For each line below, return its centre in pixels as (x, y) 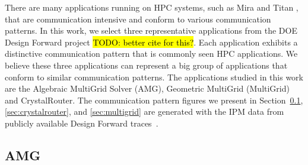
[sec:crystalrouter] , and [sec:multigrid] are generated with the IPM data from (145, 111)
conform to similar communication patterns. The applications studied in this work (154, 77)
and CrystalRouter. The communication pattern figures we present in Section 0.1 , (154, 100)
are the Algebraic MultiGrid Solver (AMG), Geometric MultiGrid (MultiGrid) (147, 88)
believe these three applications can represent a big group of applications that (146, 65)
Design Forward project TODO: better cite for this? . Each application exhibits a (151, 42)
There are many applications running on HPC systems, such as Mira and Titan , (152, 7)
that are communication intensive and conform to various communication (138, 19)
